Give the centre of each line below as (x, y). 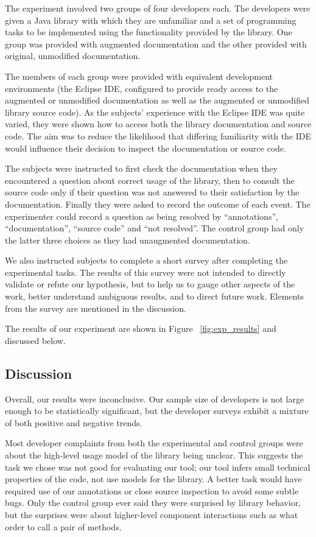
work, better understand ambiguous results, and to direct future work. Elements (154, 296)
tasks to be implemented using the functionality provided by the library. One (149, 32)
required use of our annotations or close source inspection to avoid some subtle (152, 490)
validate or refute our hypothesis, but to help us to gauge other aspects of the (150, 284)
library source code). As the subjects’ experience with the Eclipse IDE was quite (155, 112)
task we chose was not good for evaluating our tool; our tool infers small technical (158, 467)
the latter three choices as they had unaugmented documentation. (128, 240)
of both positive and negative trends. (74, 422)
